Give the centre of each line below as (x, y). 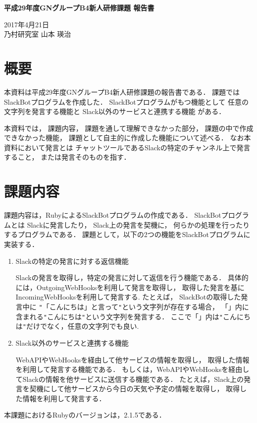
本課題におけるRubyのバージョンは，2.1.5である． (85, 415)
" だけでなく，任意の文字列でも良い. (81, 326)
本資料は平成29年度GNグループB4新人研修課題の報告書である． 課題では (122, 91)
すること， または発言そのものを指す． (67, 157)
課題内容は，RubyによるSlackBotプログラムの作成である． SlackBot (113, 215)
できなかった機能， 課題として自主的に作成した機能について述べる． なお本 (128, 138)
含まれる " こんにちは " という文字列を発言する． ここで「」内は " (119, 316)
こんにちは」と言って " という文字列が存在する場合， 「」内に (149, 306)
